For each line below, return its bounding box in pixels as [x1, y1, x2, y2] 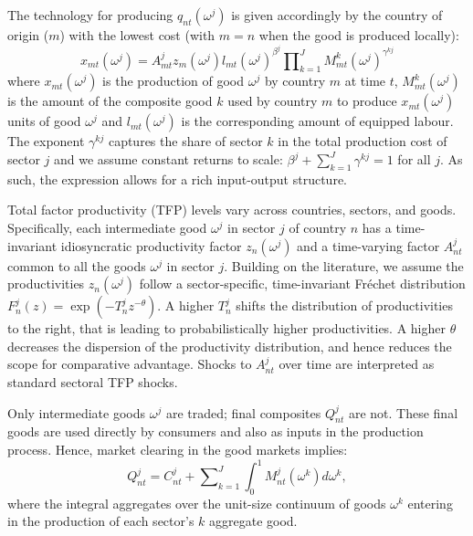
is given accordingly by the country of [231, 5, 443, 24]
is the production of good [102, 71, 245, 90]
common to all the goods [7, 256, 146, 275]
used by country [227, 91, 318, 110]
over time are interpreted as [279, 354, 435, 373]
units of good [7, 111, 81, 131]
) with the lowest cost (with [59, 26, 215, 44]
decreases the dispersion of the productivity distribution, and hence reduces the [7, 336, 452, 355]
